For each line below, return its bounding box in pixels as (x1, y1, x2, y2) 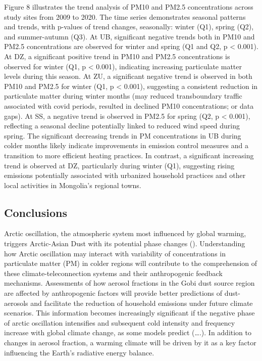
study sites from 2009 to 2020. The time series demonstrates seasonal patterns (4, 11, 246, 22)
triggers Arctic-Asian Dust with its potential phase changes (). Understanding (4, 238, 245, 249)
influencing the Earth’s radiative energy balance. (4, 347, 154, 357)
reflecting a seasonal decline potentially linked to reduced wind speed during (4, 120, 240, 131)
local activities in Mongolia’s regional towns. (4, 179, 141, 190)
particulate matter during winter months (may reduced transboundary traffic (4, 91, 242, 101)
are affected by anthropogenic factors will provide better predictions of (4, 288, 223, 298)
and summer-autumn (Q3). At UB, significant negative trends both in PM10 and (4, 31, 255, 41)
